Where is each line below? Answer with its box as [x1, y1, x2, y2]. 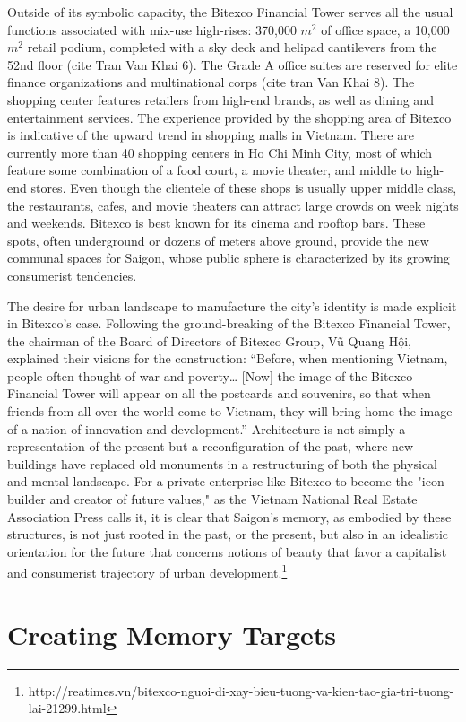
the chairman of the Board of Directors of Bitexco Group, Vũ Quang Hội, [7, 331, 411, 350]
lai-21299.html [28, 699, 107, 718]
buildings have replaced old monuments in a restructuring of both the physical [7, 454, 438, 473]
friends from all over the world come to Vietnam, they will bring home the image [7, 402, 453, 421]
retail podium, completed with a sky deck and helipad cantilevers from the [27, 38, 437, 57]
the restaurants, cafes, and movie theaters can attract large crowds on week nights [7, 196, 459, 214]
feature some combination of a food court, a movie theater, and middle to [7, 161, 412, 179]
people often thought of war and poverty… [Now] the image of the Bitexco [7, 366, 413, 385]
